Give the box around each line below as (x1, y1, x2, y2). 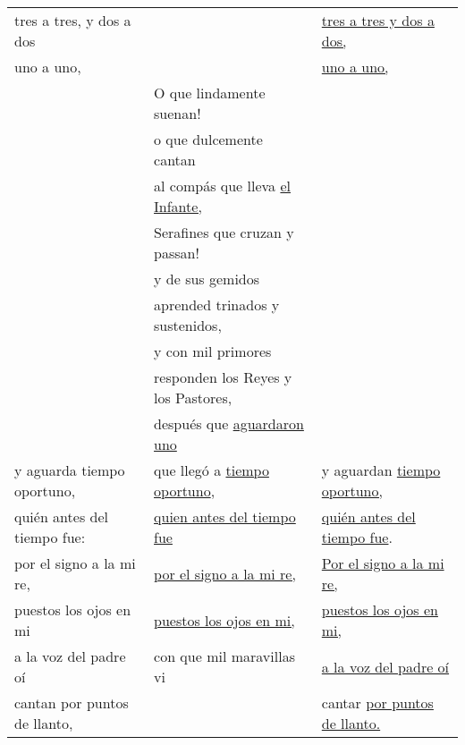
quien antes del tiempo (154, 506, 296, 527)
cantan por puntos (14, 692, 129, 713)
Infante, (154, 196, 202, 216)
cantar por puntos (321, 692, 434, 713)
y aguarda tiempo (14, 460, 125, 480)
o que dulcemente (154, 129, 263, 149)
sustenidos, (154, 315, 222, 335)
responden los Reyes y (154, 367, 292, 387)
